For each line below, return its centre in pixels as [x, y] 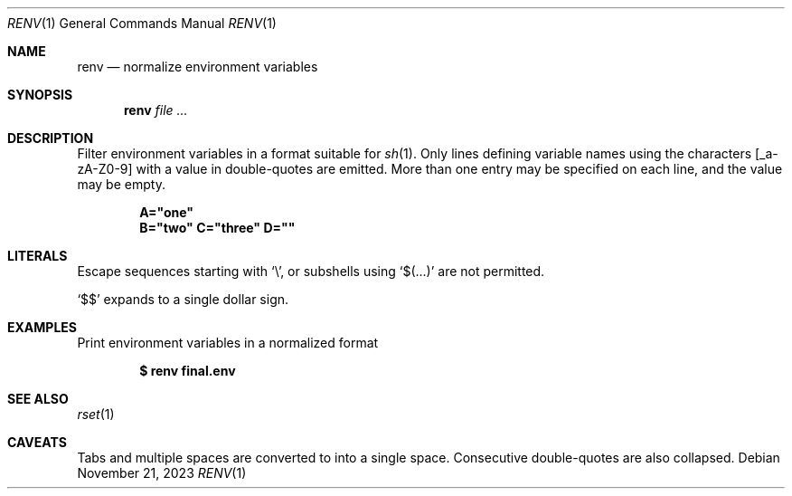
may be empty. [121, 184]
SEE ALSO [38, 399]
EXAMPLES [42, 327]
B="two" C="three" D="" [217, 228]
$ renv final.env [188, 371]
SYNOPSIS [40, 95]
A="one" [166, 212]
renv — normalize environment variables [198, 67]
